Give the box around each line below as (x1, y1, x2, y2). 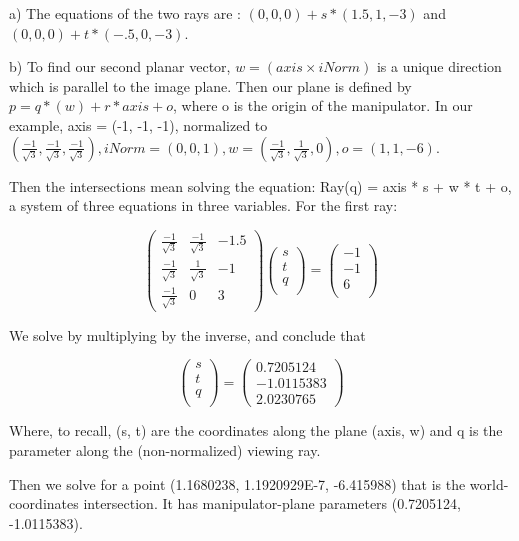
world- (469, 473, 509, 494)
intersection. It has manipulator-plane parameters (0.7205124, (83, 493, 462, 514)
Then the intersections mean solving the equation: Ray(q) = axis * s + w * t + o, (9, 175, 512, 196)
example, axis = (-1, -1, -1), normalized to (9, 114, 268, 135)
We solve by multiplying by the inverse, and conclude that (9, 324, 366, 345)
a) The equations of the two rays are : (9, 3, 241, 23)
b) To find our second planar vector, (9, 56, 231, 77)
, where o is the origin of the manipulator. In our (172, 95, 473, 116)
